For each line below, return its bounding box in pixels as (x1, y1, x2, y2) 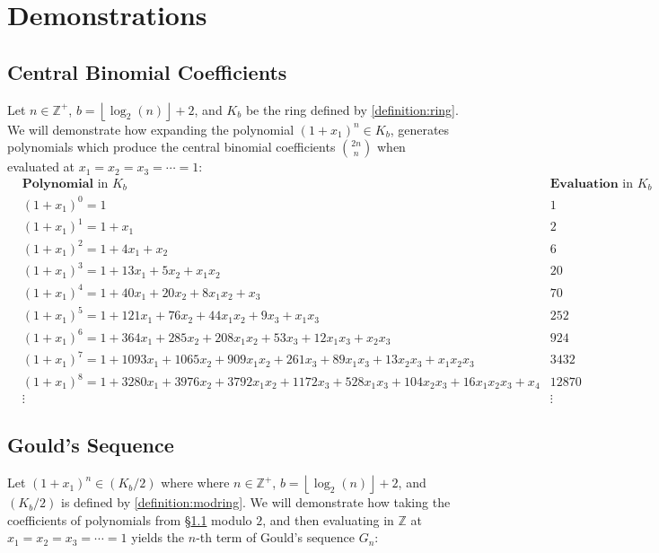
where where (161, 473, 230, 492)
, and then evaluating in (262, 510, 394, 529)
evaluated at (7, 157, 75, 176)
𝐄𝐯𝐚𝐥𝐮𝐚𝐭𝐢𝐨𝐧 (549, 177, 619, 190)
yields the (131, 528, 185, 547)
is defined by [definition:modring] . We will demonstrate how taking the (61, 493, 451, 512)
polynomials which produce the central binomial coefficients (7, 137, 336, 156)
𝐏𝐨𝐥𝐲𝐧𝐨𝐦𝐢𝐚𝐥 (22, 177, 93, 190)
